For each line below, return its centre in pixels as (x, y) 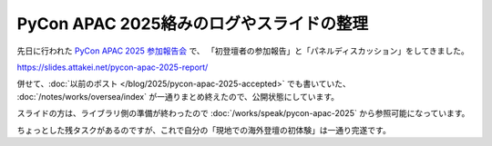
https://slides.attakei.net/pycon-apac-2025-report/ (113, 67)
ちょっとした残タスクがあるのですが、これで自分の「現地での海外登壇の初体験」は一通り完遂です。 (204, 130)
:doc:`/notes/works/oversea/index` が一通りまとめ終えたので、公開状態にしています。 (178, 96)
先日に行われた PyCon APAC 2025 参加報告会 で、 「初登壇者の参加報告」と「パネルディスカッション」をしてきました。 (243, 51)
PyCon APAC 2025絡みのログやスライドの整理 (193, 24)
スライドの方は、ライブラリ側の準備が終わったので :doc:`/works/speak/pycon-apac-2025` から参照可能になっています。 (243, 113)
